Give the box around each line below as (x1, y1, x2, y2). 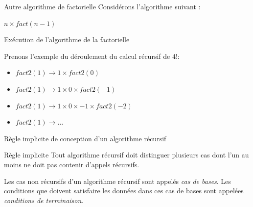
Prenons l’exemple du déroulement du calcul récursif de (4, 51, 170, 61)
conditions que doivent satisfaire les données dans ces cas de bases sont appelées (4, 185, 244, 196)
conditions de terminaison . (4, 195, 84, 205)
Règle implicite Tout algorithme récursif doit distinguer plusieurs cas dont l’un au (4, 150, 249, 160)
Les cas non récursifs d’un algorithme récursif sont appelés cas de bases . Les (4, 176, 231, 186)
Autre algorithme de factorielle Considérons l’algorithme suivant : (4, 1, 201, 11)
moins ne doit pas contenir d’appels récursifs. (4, 159, 139, 169)
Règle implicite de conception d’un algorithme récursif (4, 133, 166, 143)
